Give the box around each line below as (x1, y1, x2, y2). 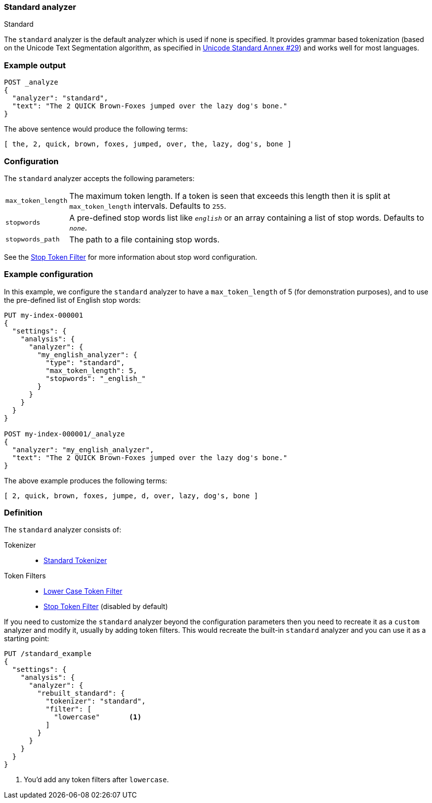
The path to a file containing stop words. (69, 234, 220, 244)
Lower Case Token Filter (43, 587, 123, 596)
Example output (4, 60, 66, 70)
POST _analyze (4, 78, 58, 87)
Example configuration (4, 269, 93, 280)
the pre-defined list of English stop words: (4, 295, 141, 304)
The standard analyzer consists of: (4, 525, 122, 534)
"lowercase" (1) (54, 713, 142, 721)
